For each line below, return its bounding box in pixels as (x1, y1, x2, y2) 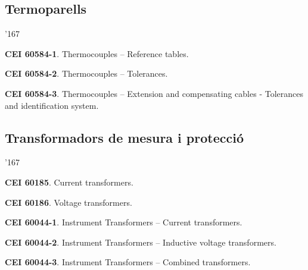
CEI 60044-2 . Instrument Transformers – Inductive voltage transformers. (5, 236, 276, 248)
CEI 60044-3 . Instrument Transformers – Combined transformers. (5, 256, 251, 268)
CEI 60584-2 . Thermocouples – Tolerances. (5, 67, 168, 80)
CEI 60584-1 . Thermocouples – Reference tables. (5, 47, 189, 59)
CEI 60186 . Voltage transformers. (5, 196, 132, 208)
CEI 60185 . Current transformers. (5, 175, 133, 188)
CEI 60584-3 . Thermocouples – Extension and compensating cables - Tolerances (5, 87, 303, 99)
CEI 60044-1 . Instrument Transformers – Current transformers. (5, 216, 242, 228)
